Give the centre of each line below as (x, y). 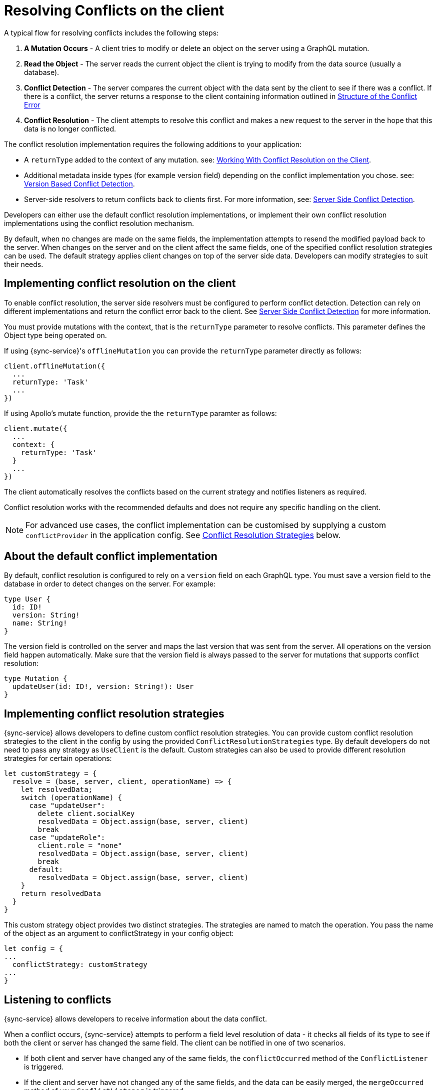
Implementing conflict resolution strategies (114, 713)
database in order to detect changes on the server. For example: (110, 584)
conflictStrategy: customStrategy (80, 965)
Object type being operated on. (55, 335)
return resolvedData (61, 894)
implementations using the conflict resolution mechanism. (99, 223)
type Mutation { (36, 679)
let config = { (34, 949)
